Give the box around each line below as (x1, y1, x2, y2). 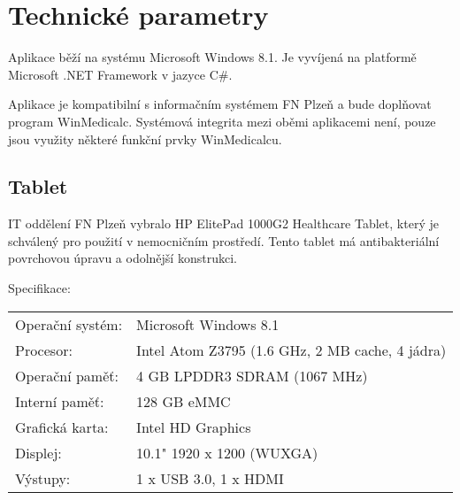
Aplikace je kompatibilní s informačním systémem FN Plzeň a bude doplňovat (8, 95, 432, 113)
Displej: (15, 442, 62, 463)
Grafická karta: (15, 416, 109, 437)
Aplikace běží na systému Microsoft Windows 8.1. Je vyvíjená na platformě (8, 48, 417, 66)
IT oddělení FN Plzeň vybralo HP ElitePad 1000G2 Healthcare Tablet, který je (8, 214, 439, 233)
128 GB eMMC (136, 390, 231, 412)
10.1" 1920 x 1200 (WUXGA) (136, 442, 318, 463)
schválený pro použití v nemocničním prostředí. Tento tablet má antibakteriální (8, 231, 440, 250)
